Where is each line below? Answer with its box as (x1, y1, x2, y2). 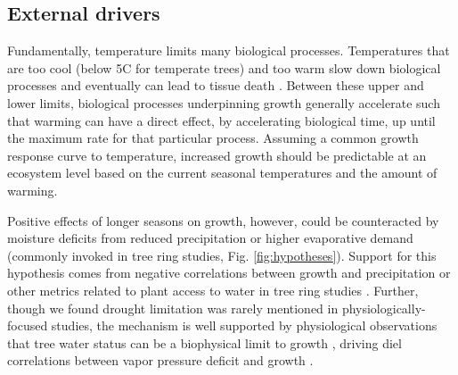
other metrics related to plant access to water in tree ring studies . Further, (7, 280, 419, 299)
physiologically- (341, 298, 426, 317)
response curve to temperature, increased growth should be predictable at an (7, 146, 427, 164)
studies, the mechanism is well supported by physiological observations (51, 316, 438, 335)
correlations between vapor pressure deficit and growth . (7, 351, 314, 370)
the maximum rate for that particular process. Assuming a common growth (7, 129, 419, 147)
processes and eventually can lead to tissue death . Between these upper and (7, 76, 424, 95)
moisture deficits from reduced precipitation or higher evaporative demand (7, 229, 413, 247)
